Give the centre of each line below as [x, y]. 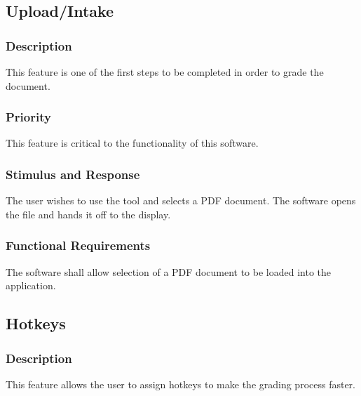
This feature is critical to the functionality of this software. [132, 143]
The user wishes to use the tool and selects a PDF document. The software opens [181, 200]
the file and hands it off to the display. [88, 214]
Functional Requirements [78, 245]
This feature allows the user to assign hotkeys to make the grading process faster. [180, 384]
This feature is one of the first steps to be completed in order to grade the [165, 72]
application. [31, 285]
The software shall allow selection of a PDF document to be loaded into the [168, 271]
